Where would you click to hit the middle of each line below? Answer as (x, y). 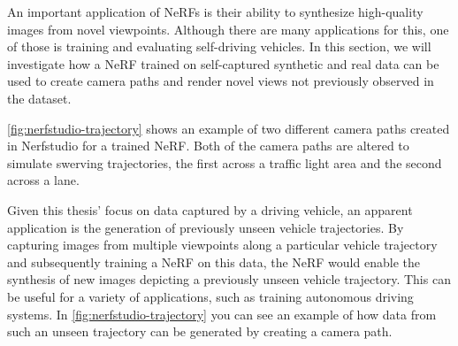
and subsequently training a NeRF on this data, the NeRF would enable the (214, 261)
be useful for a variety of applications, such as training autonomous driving (210, 296)
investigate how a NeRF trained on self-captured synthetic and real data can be (223, 63)
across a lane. (43, 180)
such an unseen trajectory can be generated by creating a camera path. (200, 331)
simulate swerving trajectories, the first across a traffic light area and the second (225, 162)
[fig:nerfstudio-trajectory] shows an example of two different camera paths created (229, 128)
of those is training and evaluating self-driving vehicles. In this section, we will (219, 46)
